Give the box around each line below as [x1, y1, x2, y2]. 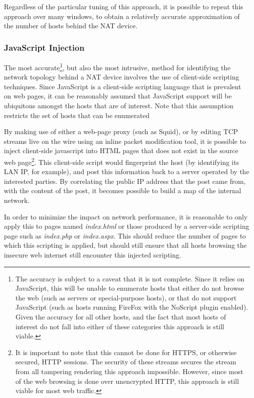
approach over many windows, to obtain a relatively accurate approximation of [4, 11, 240, 21]
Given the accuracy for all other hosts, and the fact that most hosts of [15, 311, 226, 321]
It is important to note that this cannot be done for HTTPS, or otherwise [15, 347, 237, 357]
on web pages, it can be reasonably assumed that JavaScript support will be [4, 91, 232, 101]
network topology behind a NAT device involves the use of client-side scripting [4, 72, 239, 82]
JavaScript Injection [4, 41, 85, 53]
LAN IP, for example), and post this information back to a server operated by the [4, 166, 250, 177]
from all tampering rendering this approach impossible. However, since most [15, 366, 243, 376]
